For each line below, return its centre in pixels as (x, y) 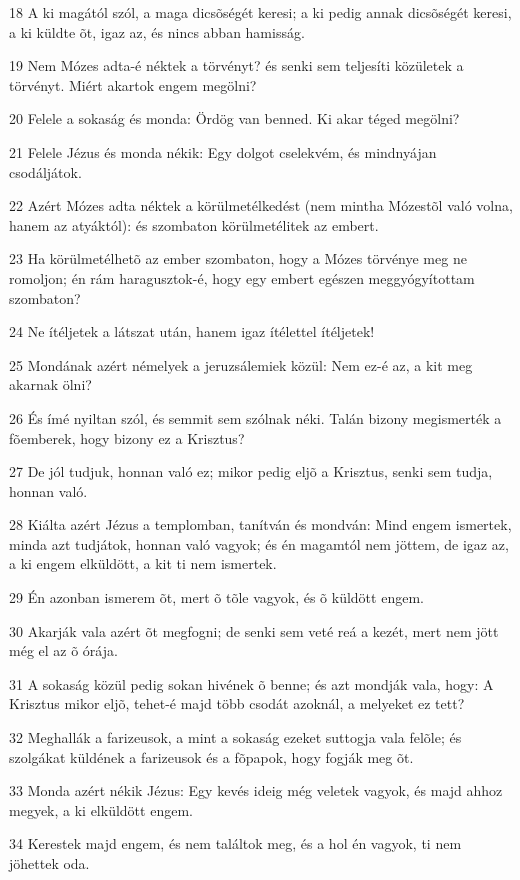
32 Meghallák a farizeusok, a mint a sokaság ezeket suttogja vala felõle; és (235, 737)
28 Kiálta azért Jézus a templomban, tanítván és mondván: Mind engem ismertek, (260, 524)
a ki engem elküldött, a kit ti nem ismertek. (143, 563)
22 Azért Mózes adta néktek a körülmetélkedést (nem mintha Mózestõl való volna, (261, 205)
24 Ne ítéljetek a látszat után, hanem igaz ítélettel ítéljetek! (192, 331)
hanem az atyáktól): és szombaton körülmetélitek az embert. (194, 224)
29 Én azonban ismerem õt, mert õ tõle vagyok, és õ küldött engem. (216, 597)
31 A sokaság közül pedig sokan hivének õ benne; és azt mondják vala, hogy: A (251, 683)
